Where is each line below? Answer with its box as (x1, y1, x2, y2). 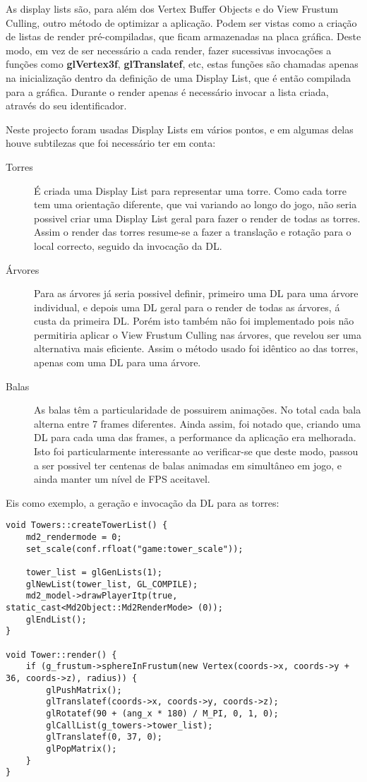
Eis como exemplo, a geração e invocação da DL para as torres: (6, 495, 279, 510)
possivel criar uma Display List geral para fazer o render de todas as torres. (34, 210, 361, 225)
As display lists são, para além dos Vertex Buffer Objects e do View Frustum (6, 1, 339, 16)
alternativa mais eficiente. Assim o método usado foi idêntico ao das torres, (34, 341, 359, 356)
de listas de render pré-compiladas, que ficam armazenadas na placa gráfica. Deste (6, 29, 361, 44)
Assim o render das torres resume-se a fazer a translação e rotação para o (34, 224, 351, 239)
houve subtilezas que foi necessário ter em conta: (6, 136, 216, 150)
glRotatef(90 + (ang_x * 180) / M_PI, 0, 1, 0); (46, 708, 279, 718)
